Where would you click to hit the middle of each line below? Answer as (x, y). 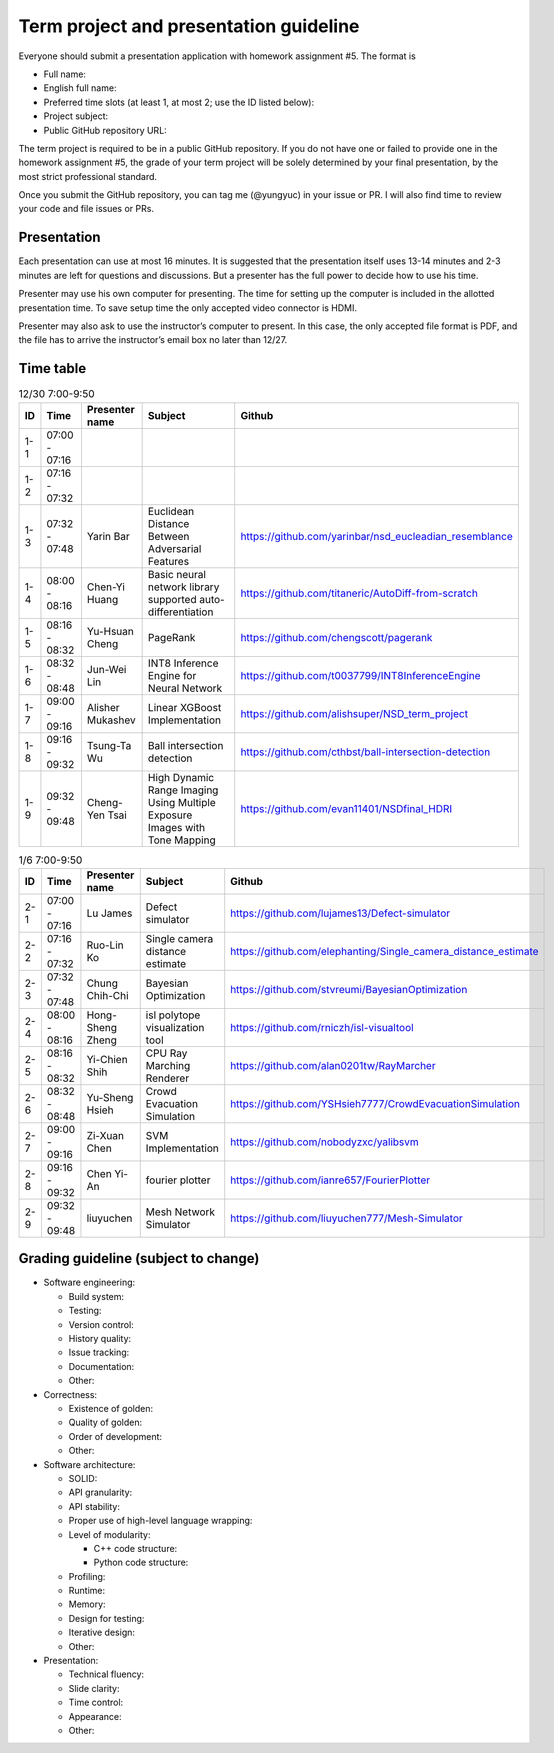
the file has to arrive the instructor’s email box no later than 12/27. (153, 340)
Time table (52, 368)
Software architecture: (89, 1464)
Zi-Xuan (105, 1135)
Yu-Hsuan (110, 631)
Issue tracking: (99, 1352)
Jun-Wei (106, 669)
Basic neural (177, 574)
